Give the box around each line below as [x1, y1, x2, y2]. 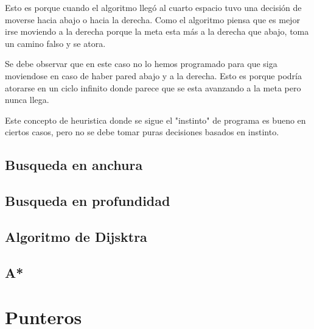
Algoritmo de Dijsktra [5, 227, 147, 246]
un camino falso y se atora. [5, 37, 106, 49]
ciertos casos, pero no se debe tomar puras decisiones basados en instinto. [5, 126, 279, 138]
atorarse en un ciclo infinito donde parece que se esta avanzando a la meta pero [5, 81, 301, 94]
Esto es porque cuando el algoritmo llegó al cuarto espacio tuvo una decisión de [5, 1, 302, 13]
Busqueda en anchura [5, 155, 143, 174]
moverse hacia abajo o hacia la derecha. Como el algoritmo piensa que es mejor [5, 13, 300, 26]
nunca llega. [5, 93, 49, 106]
